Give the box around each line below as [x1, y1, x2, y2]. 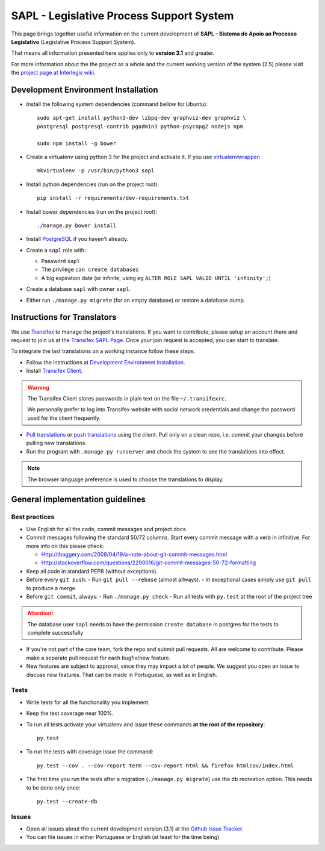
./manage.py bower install [37, 222, 117, 229]
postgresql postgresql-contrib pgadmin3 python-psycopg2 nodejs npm [37, 123, 243, 129]
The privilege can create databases [41, 266, 139, 273]
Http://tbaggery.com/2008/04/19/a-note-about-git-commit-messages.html [41, 550, 227, 558]
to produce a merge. [26, 584, 77, 591]
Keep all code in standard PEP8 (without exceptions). [26, 567, 158, 575]
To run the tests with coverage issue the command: [26, 748, 153, 755]
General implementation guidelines [11, 494, 146, 505]
